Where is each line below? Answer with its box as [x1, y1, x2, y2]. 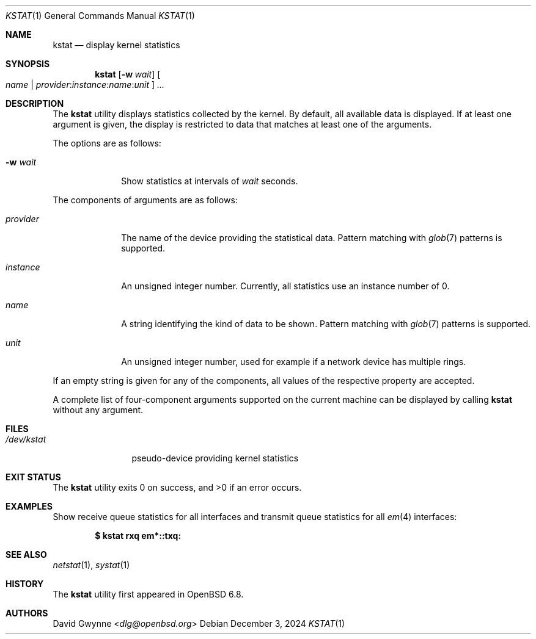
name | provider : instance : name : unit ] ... [6, 79, 165, 90]
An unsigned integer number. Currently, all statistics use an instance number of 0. [121, 281, 450, 291]
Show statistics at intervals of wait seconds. [121, 176, 298, 186]
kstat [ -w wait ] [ [95, 69, 161, 79]
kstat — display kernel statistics [53, 40, 180, 50]
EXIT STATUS [6, 472, 61, 482]
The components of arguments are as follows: [53, 195, 238, 205]
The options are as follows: [53, 138, 161, 148]
